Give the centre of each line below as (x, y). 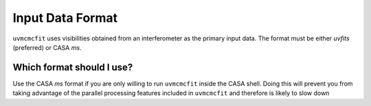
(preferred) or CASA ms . (47, 47)
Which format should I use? (73, 67)
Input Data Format (65, 18)
